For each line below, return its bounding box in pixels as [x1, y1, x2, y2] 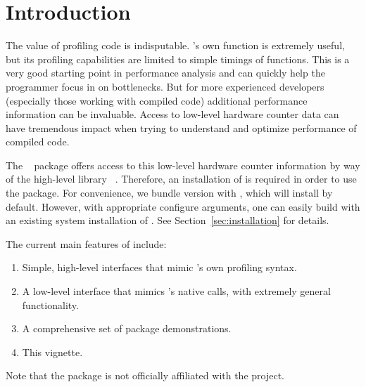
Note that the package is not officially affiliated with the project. [6, 368, 284, 383]
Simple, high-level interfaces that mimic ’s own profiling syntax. [22, 260, 297, 275]
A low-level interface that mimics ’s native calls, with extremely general [22, 284, 331, 299]
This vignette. [22, 344, 83, 359]
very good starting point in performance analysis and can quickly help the [6, 65, 325, 80]
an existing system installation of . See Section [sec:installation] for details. [6, 213, 329, 228]
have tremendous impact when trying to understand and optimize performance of [6, 120, 357, 135]
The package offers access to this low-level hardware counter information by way [6, 157, 360, 172]
